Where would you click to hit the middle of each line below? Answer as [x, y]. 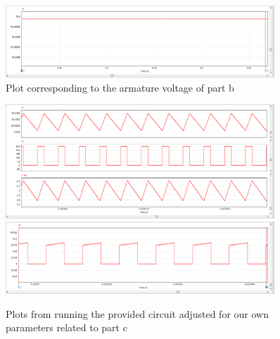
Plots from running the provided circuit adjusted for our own [137, 313]
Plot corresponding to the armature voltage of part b [120, 87]
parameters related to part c [66, 327]
